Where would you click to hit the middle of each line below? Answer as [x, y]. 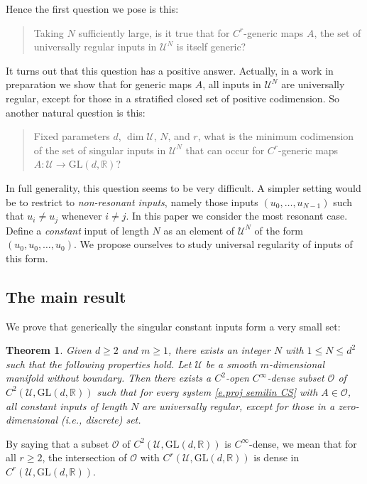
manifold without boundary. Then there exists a [109, 378]
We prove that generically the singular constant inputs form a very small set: [173, 326]
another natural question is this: [76, 112]
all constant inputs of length [67, 405]
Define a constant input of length [77, 230]
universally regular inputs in [95, 47]
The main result [66, 296]
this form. [27, 258]
